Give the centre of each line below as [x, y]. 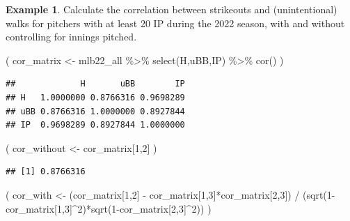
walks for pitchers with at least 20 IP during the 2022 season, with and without [175, 23]
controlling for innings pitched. [71, 37]
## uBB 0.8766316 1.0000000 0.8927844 [95, 111]
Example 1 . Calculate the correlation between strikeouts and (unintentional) [172, 9]
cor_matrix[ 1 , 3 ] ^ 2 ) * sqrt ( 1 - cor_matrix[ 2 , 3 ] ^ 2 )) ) [109, 208]
